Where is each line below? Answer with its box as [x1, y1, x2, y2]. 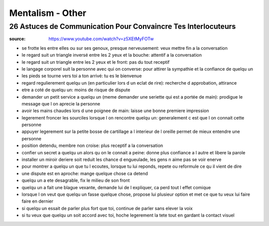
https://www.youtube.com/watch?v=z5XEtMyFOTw [48, 36, 154, 42]
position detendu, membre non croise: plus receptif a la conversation [21, 142, 163, 149]
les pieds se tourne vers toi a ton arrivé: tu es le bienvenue [21, 73, 142, 79]
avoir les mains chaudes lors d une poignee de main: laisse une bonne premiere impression [21, 108, 209, 114]
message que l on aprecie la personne [21, 101, 101, 107]
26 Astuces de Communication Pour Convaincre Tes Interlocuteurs [9, 22, 236, 31]
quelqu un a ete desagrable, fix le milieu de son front [21, 177, 130, 184]
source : [9, 36, 26, 42]
